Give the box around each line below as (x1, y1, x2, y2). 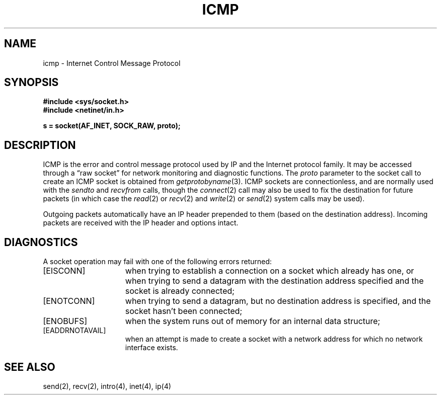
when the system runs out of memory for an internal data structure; (125, 316, 381, 327)
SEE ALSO (4, 360, 55, 373)
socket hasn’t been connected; (125, 306, 243, 316)
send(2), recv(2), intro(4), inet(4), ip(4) (43, 381, 171, 390)
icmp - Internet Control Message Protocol (43, 58, 181, 67)
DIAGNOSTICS (4, 235, 78, 249)
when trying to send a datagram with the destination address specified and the (125, 276, 424, 286)
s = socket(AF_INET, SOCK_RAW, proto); (43, 121, 181, 130)
